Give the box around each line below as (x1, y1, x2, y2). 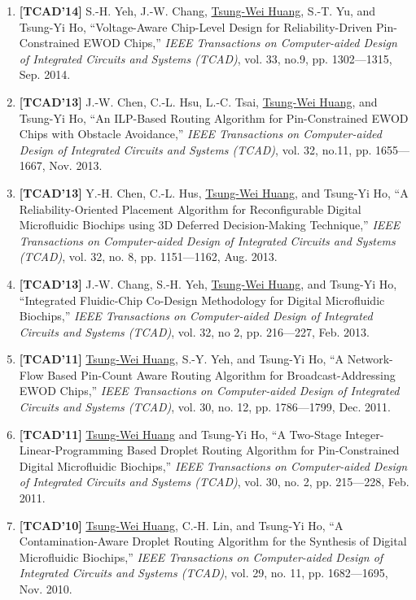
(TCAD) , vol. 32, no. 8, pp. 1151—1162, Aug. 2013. (19, 248, 278, 265)
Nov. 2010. (19, 580, 72, 597)
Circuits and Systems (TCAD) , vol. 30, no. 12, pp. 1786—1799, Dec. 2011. (19, 398, 391, 415)
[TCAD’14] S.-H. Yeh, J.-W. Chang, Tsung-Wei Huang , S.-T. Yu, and (19, 2, 376, 19)
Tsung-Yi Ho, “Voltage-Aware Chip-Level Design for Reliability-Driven (19, 18, 373, 35)
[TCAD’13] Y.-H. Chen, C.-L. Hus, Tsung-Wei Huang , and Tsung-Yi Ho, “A (19, 184, 409, 201)
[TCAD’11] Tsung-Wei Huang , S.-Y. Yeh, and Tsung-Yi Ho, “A (19, 350, 344, 367)
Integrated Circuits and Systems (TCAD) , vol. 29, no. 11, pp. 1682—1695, (19, 564, 388, 581)
